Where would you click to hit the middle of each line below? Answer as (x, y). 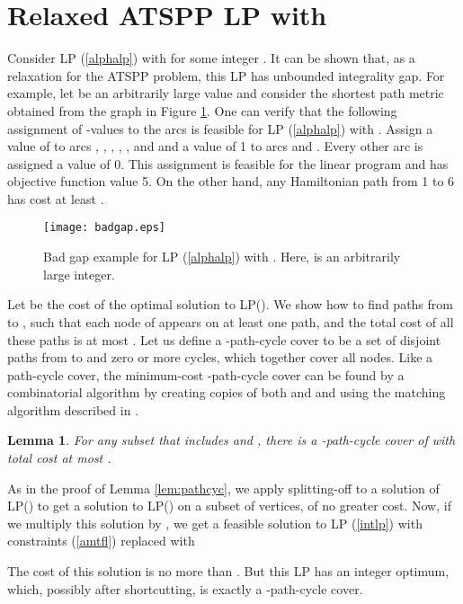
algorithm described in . (73, 409)
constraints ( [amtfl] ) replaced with (101, 541)
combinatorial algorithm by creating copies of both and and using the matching (227, 392)
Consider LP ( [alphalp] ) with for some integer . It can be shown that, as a (211, 58)
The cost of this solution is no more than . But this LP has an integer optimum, (228, 571)
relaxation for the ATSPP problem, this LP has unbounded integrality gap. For (226, 75)
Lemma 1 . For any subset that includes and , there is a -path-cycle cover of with (231, 440)
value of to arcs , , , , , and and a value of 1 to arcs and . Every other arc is (215, 146)
